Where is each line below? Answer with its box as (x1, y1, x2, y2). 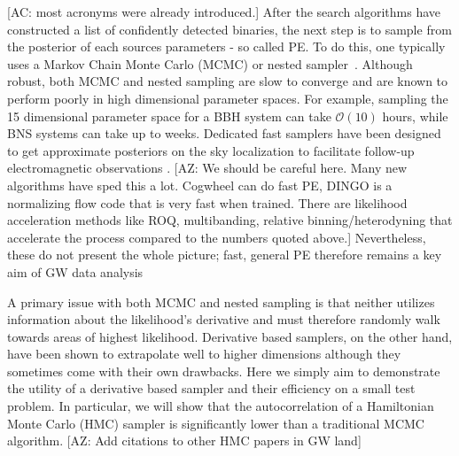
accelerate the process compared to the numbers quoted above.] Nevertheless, (7, 228, 426, 246)
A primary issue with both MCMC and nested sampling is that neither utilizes (7, 292, 435, 311)
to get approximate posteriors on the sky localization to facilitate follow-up (7, 141, 415, 159)
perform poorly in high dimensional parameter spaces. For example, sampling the (7, 89, 448, 107)
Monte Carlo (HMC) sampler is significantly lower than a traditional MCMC (7, 413, 424, 432)
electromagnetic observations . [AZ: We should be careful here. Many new (7, 158, 408, 177)
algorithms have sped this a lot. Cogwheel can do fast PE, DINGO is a (7, 175, 393, 194)
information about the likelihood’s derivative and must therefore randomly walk (7, 310, 440, 328)
